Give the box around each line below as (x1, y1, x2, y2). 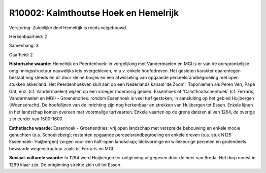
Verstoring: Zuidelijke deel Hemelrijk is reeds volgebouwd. (9, 25, 128, 31)
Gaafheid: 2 (9, 52, 33, 58)
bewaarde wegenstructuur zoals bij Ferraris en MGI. (9, 145, 115, 151)
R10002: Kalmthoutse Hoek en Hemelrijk (9, 7, 179, 18)
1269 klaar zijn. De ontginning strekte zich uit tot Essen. (9, 162, 122, 168)
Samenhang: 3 (9, 42, 39, 49)
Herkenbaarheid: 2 (9, 34, 47, 39)
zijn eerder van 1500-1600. (9, 116, 64, 122)
